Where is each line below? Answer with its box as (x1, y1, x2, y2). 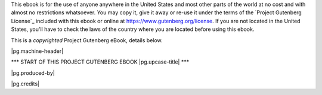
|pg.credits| (11, 80, 40, 87)
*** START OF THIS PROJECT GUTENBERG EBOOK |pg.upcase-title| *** (11, 58, 190, 65)
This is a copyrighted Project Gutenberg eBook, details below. (11, 36, 163, 44)
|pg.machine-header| (11, 47, 64, 55)
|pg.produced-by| (11, 69, 55, 77)
